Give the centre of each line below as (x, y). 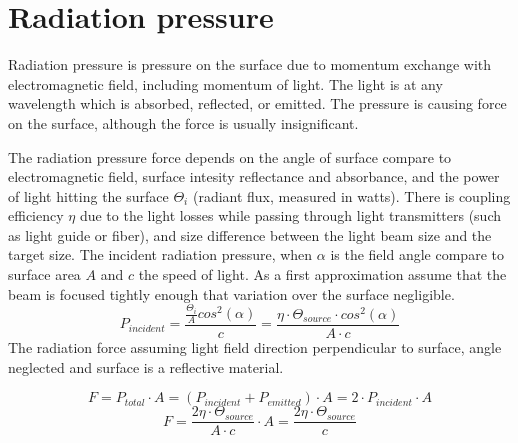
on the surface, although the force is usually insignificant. (183, 122)
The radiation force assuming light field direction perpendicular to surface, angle (255, 347)
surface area (44, 274)
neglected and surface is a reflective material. (146, 366)
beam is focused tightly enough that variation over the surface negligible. (231, 293)
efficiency (36, 215)
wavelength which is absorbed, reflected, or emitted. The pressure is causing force (257, 103)
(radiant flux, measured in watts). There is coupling (351, 195)
